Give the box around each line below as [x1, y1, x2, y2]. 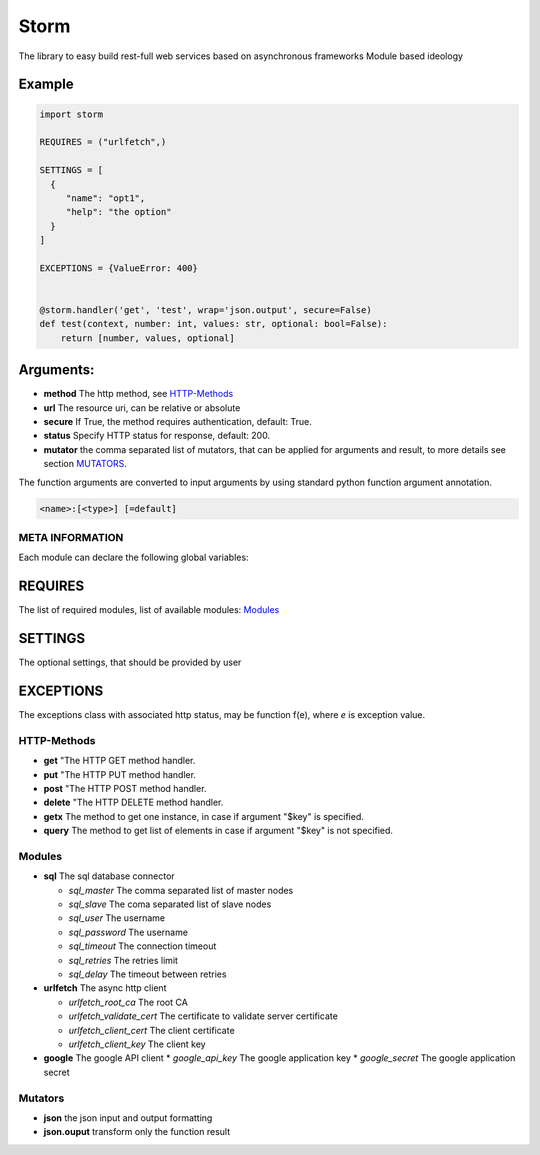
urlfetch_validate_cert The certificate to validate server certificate [68, 1010, 339, 1022]
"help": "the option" [65, 206, 172, 218]
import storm [39, 108, 104, 120]
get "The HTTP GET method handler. [43, 755, 196, 767]
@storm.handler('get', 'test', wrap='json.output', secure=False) [39, 305, 372, 316]
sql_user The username [68, 912, 165, 924]
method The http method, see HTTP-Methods [43, 388, 234, 400]
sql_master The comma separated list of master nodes [68, 884, 294, 896]
